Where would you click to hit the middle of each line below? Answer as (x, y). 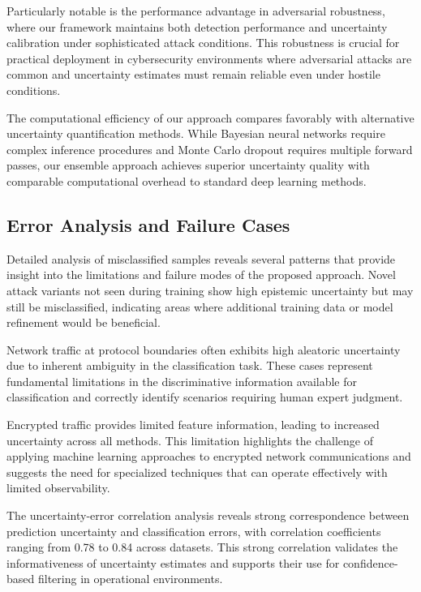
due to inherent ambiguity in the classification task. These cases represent (190, 365)
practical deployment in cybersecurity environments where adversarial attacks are (209, 58)
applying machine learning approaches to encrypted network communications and (209, 456)
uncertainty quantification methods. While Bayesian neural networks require (196, 133)
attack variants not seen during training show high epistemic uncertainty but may (210, 290)
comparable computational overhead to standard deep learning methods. (187, 180)
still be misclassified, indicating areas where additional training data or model (200, 306)
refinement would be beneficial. (84, 322)
